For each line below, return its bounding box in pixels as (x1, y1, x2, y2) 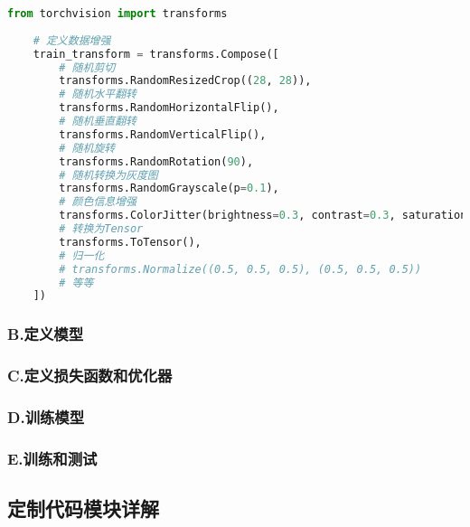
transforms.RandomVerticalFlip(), (59, 127, 267, 141)
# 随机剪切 (59, 61, 116, 74)
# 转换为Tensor (59, 222, 144, 235)
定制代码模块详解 (7, 494, 159, 522)
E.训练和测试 (7, 447, 98, 469)
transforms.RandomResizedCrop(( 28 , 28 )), (59, 74, 312, 88)
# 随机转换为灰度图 (59, 168, 158, 182)
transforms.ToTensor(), (59, 235, 202, 249)
